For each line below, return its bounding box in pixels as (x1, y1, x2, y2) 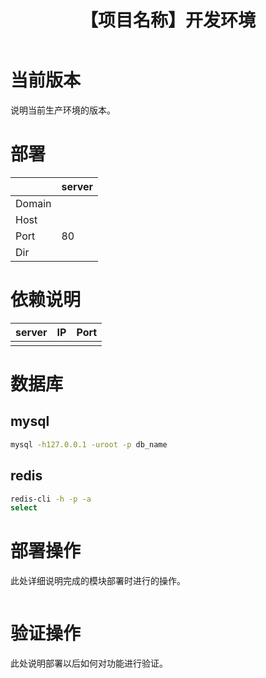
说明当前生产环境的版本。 (10, 104, 116, 116)
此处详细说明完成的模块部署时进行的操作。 (10, 575, 186, 587)
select (10, 503, 38, 513)
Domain (15, 196, 52, 210)
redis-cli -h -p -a (10, 494, 92, 504)
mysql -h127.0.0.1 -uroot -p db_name (10, 439, 168, 450)
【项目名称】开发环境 (79, 9, 256, 32)
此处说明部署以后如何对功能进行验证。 (10, 657, 168, 670)
